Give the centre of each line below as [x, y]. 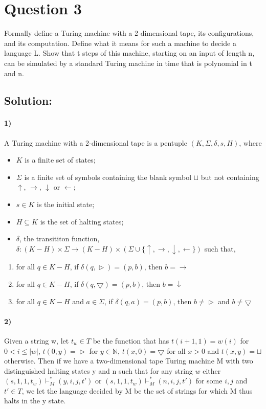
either [212, 370]
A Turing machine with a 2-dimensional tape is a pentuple [96, 142]
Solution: [28, 100]
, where [250, 142]
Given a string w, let [37, 340]
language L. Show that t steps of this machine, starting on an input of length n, [129, 53]
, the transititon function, [60, 238]
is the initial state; [66, 204]
